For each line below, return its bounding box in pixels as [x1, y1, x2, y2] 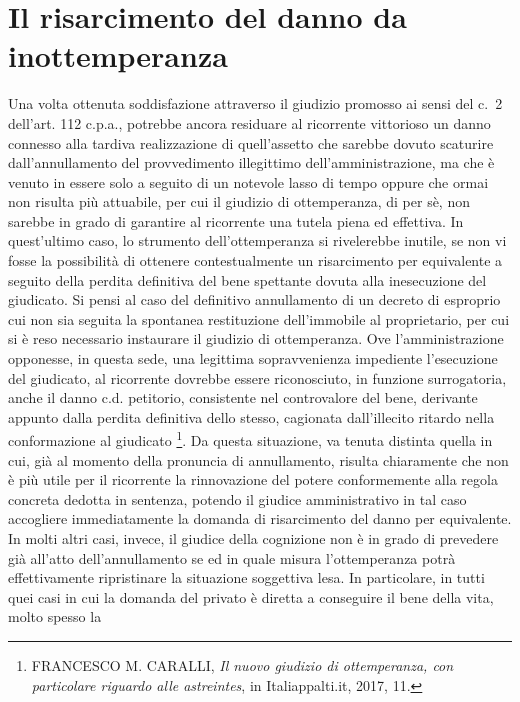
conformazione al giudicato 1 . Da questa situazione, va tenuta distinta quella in [8, 427, 493, 451]
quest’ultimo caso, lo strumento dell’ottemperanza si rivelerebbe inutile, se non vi [8, 230, 507, 251]
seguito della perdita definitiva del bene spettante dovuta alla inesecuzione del [8, 269, 487, 290]
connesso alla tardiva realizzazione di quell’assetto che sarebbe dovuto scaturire [8, 132, 494, 153]
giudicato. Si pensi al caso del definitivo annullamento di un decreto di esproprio [8, 289, 501, 310]
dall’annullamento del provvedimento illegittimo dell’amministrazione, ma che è [8, 152, 495, 173]
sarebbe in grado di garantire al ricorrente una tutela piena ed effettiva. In [8, 210, 464, 231]
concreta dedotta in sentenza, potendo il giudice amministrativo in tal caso [8, 488, 467, 509]
